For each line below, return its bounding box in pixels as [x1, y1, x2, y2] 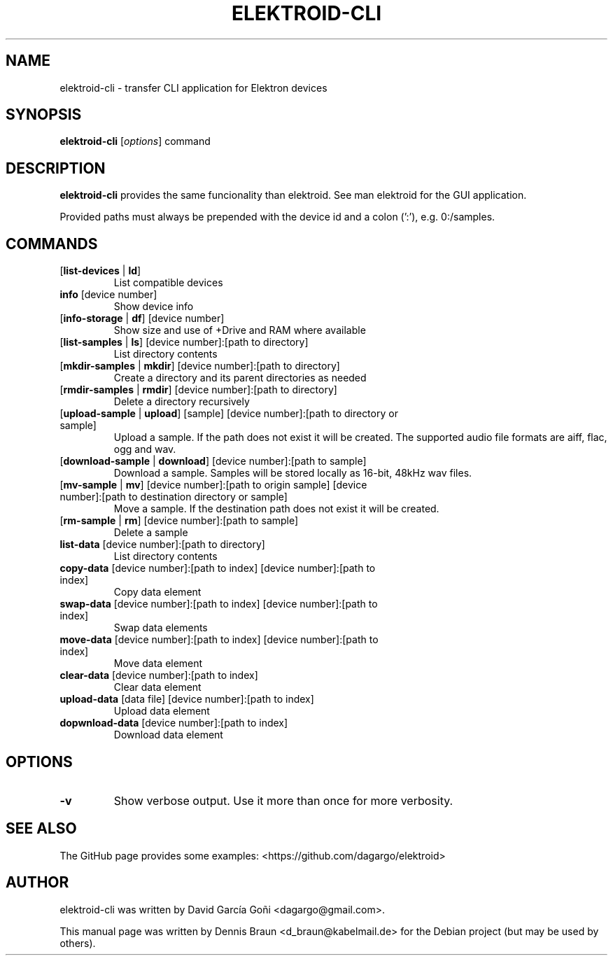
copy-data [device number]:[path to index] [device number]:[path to [59, 562, 376, 575]
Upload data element [113, 705, 210, 717]
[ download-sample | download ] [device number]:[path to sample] [59, 455, 367, 468]
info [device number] [59, 288, 157, 301]
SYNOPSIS [6, 106, 82, 124]
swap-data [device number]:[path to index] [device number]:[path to [59, 598, 378, 610]
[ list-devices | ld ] [59, 265, 141, 277]
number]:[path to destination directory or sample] [59, 491, 288, 503]
